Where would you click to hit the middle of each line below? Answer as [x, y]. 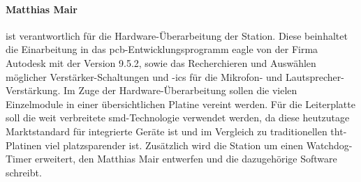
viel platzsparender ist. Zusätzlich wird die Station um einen [174, 145]
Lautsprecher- [315, 76]
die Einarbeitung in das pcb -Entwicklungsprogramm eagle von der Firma [162, 49]
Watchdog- [329, 145]
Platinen [24, 145]
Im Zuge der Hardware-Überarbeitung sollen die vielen [180, 90]
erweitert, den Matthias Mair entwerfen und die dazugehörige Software [186, 159]
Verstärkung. [33, 90]
